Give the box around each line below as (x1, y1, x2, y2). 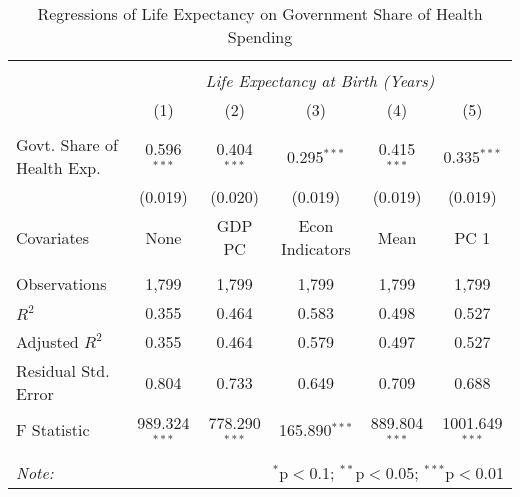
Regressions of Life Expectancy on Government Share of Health (37, 2, 483, 25)
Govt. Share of (16, 133, 118, 156)
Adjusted (16, 330, 79, 353)
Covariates (16, 225, 90, 249)
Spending (227, 25, 293, 48)
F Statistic (16, 418, 90, 442)
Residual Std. (16, 359, 110, 382)
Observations (16, 272, 107, 295)
